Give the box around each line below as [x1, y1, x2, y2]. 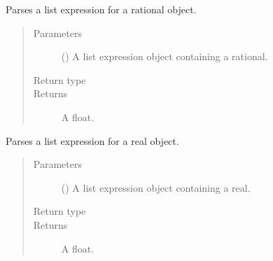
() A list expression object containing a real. [61, 180, 251, 195]
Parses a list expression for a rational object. [6, 2, 197, 16]
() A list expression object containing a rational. [61, 49, 268, 64]
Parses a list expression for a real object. [6, 133, 179, 148]
